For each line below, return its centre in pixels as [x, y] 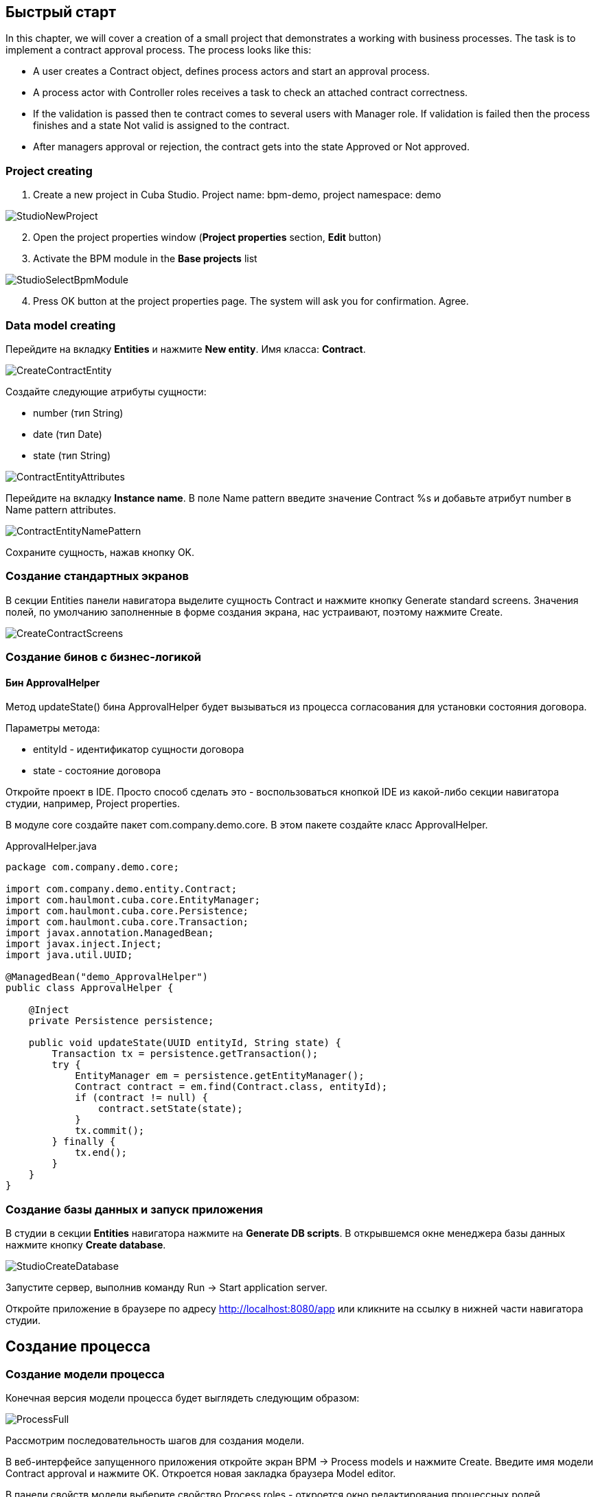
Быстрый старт [61, 12]
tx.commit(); [110, 1131]
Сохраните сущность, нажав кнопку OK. [100, 552]
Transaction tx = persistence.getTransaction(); [185, 1054]
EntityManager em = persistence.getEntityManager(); [220, 1076]
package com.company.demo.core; [92, 867]
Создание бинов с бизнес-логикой [103, 657]
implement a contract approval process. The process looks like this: [159, 50]
